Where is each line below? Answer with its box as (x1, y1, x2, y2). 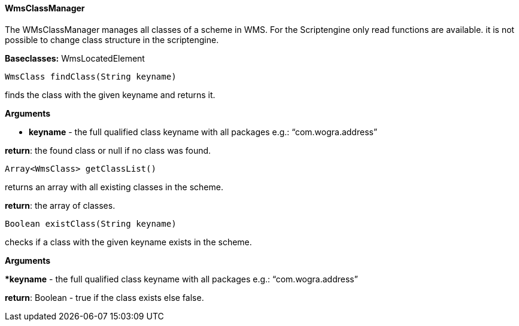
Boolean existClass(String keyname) (5, 218, 177, 228)
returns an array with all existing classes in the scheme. (5, 181, 223, 192)
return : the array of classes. (5, 200, 116, 211)
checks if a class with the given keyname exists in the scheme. (5, 236, 252, 247)
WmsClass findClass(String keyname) (5, 71, 177, 81)
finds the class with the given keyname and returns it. (5, 89, 216, 100)
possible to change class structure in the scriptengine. (5, 34, 219, 45)
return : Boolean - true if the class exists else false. (5, 292, 204, 303)
